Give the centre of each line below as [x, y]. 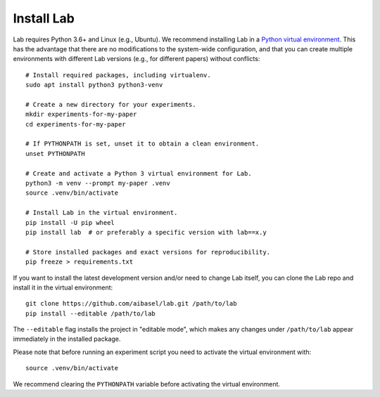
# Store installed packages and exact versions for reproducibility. [148, 252]
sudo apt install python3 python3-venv [94, 85]
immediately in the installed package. [67, 339]
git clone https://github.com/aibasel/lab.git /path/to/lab [131, 304]
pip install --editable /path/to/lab [91, 313]
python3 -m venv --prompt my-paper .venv [98, 183]
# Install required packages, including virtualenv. [118, 75]
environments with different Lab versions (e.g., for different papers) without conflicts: [137, 59]
